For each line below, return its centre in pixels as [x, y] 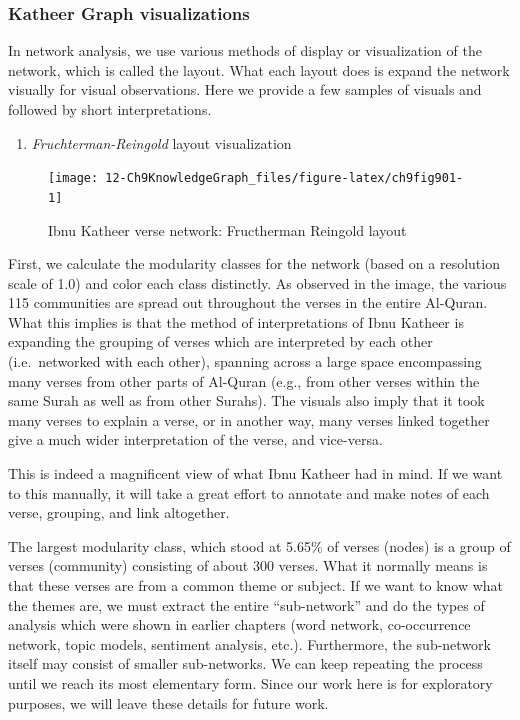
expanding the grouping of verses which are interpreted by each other [220, 341]
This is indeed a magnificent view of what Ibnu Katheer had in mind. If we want [255, 473]
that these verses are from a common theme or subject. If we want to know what [256, 585]
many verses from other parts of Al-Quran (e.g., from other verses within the [244, 380]
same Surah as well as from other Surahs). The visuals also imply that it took [246, 400]
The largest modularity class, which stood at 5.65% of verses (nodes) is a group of [259, 545]
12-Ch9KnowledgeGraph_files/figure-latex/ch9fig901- [284, 178]
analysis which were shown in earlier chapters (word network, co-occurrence [239, 624]
